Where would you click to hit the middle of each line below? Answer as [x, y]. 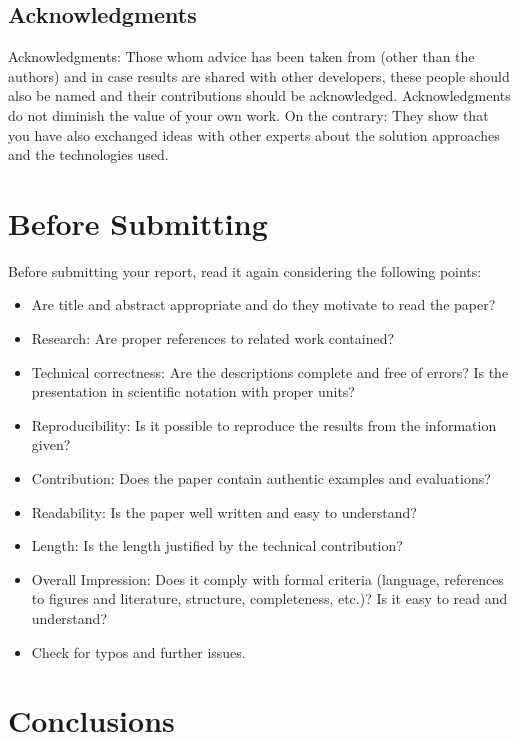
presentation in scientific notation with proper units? [193, 391]
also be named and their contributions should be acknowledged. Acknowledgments [259, 95]
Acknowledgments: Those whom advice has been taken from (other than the [241, 56]
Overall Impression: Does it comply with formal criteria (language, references [267, 578]
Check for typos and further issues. [138, 651]
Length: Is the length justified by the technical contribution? [217, 545]
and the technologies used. [88, 154]
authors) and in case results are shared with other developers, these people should [259, 75]
